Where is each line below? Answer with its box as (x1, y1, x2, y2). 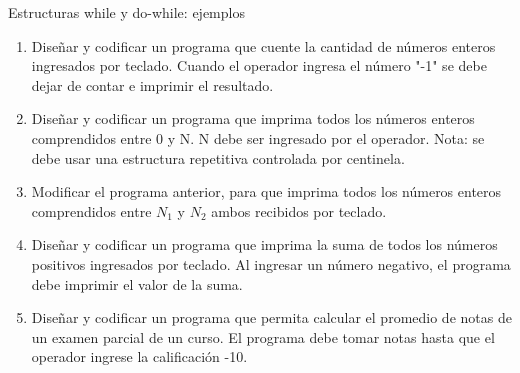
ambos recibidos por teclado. (211, 200, 387, 221)
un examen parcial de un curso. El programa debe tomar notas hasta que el (31, 326, 495, 347)
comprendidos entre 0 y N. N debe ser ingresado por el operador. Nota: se (31, 127, 485, 148)
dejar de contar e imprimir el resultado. (31, 74, 274, 95)
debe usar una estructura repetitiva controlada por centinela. (31, 147, 405, 168)
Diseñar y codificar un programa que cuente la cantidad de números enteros (31, 35, 496, 56)
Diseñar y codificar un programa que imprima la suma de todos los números (31, 234, 498, 255)
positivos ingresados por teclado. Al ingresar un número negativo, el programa (31, 253, 511, 274)
